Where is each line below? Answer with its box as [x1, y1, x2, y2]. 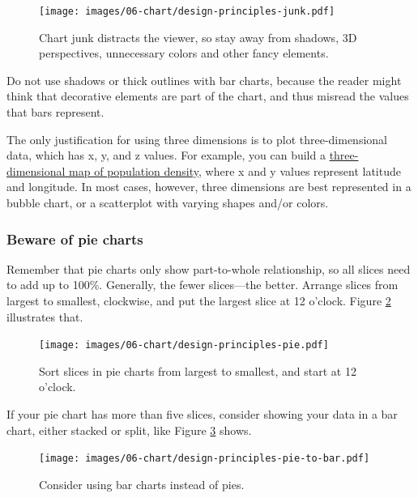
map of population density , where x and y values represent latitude [69, 162, 401, 179]
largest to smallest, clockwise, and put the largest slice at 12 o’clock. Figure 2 [6, 292, 391, 309]
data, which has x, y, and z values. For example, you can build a [6, 147, 326, 164]
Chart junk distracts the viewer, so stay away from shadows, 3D [39, 28, 357, 45]
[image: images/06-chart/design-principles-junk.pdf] [39, 6, 335, 17]
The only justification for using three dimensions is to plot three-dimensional [6, 130, 387, 147]
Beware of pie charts [6, 228, 143, 249]
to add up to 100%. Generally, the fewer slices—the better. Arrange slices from [6, 276, 399, 293]
